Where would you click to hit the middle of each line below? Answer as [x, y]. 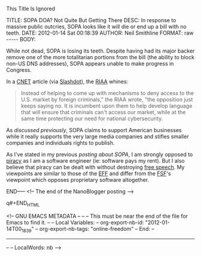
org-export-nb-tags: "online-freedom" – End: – [97, 228]
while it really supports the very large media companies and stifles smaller [98, 136]
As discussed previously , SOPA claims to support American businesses [94, 130]
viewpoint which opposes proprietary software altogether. [78, 180]
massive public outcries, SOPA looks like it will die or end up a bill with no [96, 27]
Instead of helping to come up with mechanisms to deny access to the [107, 93]
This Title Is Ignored [31, 9]
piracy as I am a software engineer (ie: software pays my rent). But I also [95, 161]
